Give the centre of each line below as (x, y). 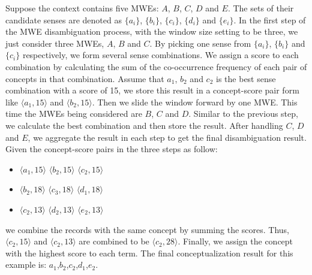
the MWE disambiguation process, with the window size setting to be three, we (152, 31)
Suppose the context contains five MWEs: (82, 8)
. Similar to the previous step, (243, 114)
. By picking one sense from (200, 43)
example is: (26, 265)
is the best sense (246, 78)
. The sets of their (261, 8)
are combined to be (114, 241)
